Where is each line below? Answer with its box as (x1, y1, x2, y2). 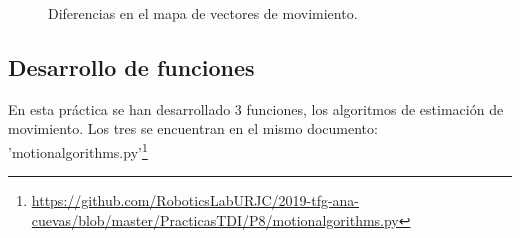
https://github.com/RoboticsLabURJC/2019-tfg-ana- (31, 190, 360, 211)
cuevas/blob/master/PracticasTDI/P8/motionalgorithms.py (31, 209, 399, 230)
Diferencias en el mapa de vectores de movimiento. (48, 3, 358, 23)
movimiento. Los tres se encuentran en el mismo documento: (8, 118, 378, 139)
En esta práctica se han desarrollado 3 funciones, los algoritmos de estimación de (8, 98, 504, 119)
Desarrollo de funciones (8, 51, 255, 82)
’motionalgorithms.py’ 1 (8, 138, 148, 162)
